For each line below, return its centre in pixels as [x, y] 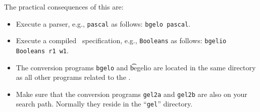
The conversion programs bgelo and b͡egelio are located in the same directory [136, 67]
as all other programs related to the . [73, 77]
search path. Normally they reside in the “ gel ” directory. [104, 104]
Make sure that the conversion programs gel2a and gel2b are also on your [132, 94]
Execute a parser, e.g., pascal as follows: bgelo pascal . [103, 23]
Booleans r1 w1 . [42, 50]
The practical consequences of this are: [64, 7]
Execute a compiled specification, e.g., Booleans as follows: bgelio [121, 40]
